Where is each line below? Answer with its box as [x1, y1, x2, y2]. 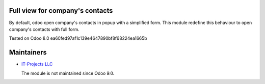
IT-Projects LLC [21, 61, 53, 67]
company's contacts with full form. [9, 26, 79, 32]
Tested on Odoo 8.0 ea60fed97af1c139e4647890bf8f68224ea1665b [9, 35, 147, 41]
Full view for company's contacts [9, 6, 113, 15]
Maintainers [9, 48, 47, 56]
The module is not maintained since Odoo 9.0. [21, 70, 115, 76]
